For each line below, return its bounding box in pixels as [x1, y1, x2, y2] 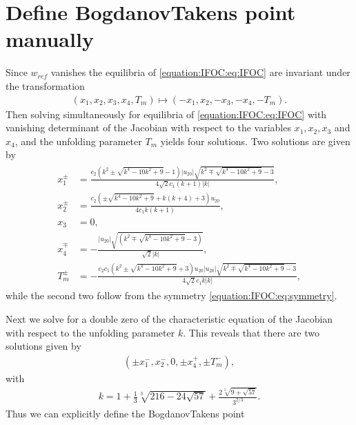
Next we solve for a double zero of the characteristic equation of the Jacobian [6, 311, 333, 325]
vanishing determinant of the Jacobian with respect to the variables [6, 120, 291, 135]
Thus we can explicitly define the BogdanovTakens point [6, 406, 245, 420]
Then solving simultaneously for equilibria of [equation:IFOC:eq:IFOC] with [6, 106, 327, 121]
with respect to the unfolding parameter [6, 325, 175, 339]
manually [6, 25, 94, 53]
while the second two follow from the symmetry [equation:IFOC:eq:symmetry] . [6, 288, 337, 303]
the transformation [6, 78, 85, 93]
